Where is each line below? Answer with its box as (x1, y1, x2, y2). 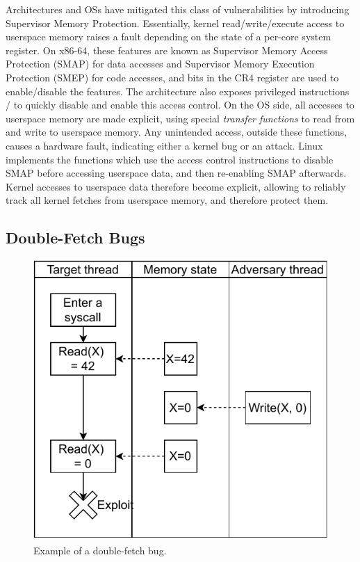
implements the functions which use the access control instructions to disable (6, 152, 334, 166)
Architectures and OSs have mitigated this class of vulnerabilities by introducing (6, 2, 350, 16)
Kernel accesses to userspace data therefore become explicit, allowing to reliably (6, 179, 346, 193)
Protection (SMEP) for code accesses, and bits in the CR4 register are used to (6, 70, 339, 84)
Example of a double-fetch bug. (33, 543, 167, 557)
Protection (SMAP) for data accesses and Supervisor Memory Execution (6, 56, 315, 71)
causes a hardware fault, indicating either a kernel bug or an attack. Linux (6, 138, 323, 152)
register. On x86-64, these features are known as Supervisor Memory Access (6, 42, 328, 57)
